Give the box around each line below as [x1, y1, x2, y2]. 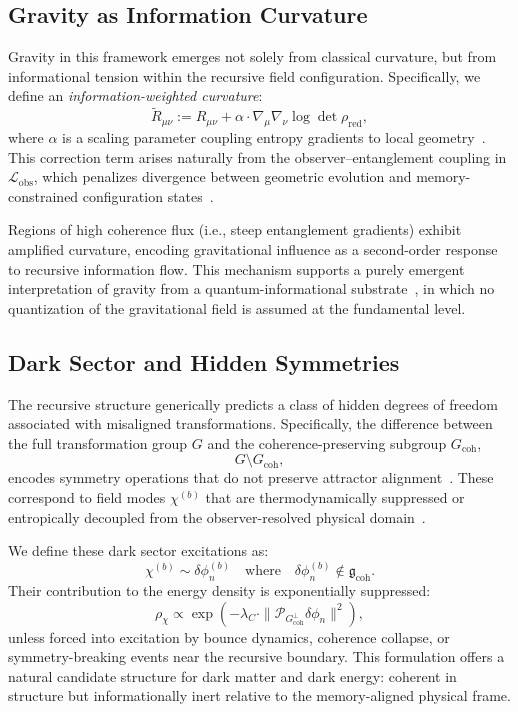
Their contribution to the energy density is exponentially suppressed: [8, 579, 431, 600]
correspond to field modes [8, 486, 166, 507]
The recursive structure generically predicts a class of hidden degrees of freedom [8, 393, 498, 414]
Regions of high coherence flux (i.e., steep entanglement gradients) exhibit [8, 219, 462, 240]
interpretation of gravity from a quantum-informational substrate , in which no [8, 278, 495, 299]
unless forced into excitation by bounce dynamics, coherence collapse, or [8, 626, 450, 647]
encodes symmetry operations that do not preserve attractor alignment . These [8, 467, 494, 488]
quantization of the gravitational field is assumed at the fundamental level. [8, 297, 466, 318]
